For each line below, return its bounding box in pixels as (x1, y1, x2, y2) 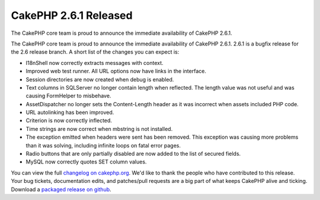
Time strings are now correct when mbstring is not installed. (25, 125, 173, 132)
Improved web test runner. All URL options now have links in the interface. (25, 68, 207, 75)
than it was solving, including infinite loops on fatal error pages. (25, 142, 181, 149)
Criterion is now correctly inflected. (25, 117, 113, 124)
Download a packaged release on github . (11, 186, 112, 193)
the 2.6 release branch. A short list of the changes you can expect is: (11, 48, 180, 55)
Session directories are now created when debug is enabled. (25, 76, 174, 83)
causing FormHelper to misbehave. (25, 92, 111, 100)
